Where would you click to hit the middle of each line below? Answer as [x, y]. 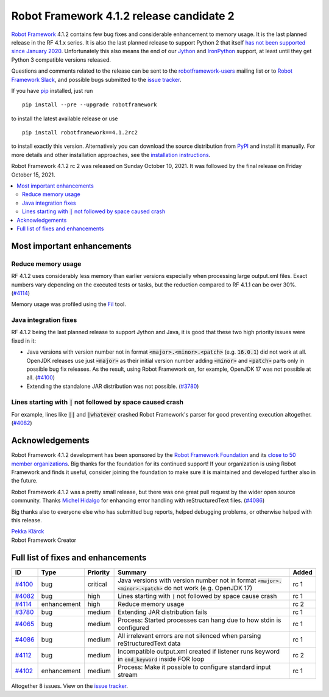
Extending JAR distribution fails [163, 612]
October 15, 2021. [33, 175]
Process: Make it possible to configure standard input [194, 667]
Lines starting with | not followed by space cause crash [197, 596]
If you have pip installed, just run [52, 90]
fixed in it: [24, 341]
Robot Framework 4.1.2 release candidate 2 [123, 16]
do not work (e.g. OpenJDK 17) [208, 588]
